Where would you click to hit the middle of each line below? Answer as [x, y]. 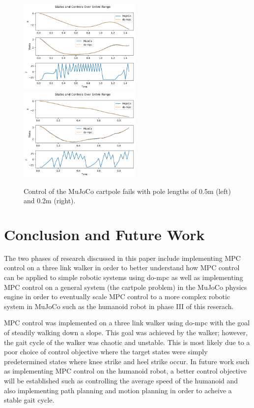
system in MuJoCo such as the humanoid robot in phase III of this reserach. [119, 306]
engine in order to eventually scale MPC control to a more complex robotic [117, 297]
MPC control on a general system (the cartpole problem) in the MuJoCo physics [126, 287]
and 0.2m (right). [50, 201]
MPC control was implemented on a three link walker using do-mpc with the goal [127, 323]
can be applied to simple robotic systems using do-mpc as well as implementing [124, 277]
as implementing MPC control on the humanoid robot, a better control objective [125, 371]
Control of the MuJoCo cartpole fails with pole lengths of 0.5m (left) [127, 191]
